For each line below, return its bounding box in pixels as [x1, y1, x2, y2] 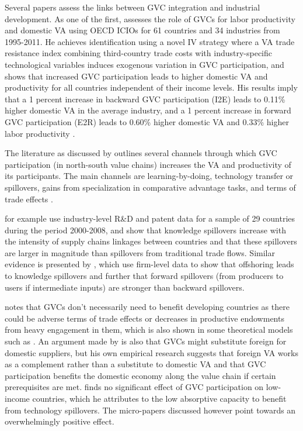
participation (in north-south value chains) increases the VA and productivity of [5, 158, 291, 170]
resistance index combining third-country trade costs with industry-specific [5, 47, 273, 59]
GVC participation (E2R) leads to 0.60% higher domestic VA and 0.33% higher [5, 115, 289, 127]
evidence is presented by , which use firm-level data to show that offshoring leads [5, 258, 294, 270]
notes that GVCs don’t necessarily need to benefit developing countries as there [5, 301, 290, 313]
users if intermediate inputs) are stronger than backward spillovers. [5, 281, 245, 293]
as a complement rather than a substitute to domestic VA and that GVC [5, 358, 266, 370]
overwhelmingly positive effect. [5, 415, 114, 427]
